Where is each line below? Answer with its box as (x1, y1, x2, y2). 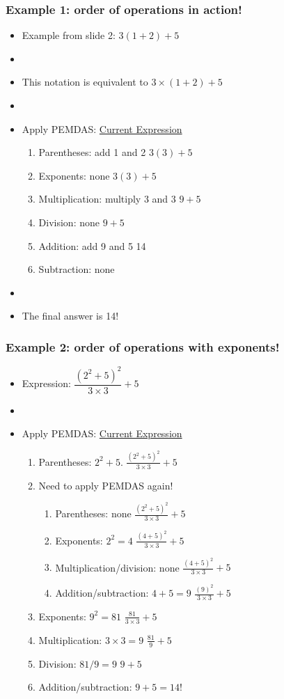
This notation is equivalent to (22, 74, 148, 89)
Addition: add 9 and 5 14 (38, 238, 146, 253)
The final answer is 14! (22, 308, 119, 323)
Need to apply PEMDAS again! (38, 478, 173, 492)
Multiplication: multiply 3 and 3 (38, 191, 176, 206)
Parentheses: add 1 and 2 (38, 145, 146, 159)
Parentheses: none (55, 506, 132, 521)
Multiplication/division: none (55, 560, 180, 574)
